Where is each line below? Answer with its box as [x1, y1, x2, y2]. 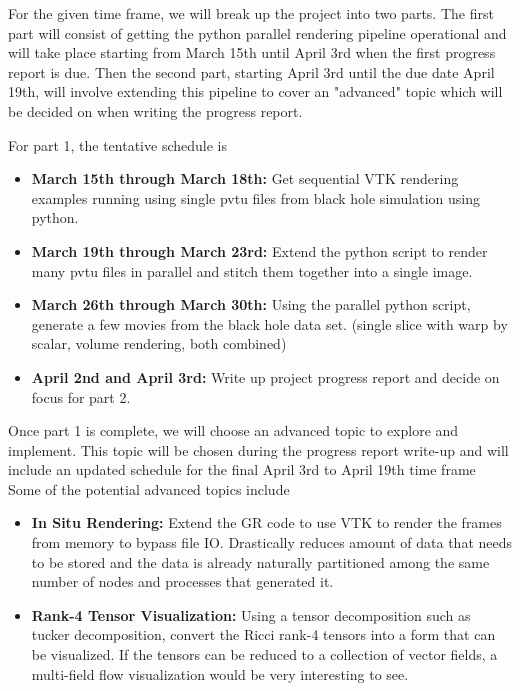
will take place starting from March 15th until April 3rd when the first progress [8, 42, 496, 63]
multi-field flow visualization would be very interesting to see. [31, 663, 409, 684]
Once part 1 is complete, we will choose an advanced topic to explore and [8, 420, 459, 441]
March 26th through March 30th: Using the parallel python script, [31, 294, 471, 315]
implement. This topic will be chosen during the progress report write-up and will [8, 439, 509, 460]
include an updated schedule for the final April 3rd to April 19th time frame [8, 459, 476, 480]
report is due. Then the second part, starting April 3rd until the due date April [8, 61, 495, 82]
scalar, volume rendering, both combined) [31, 333, 287, 354]
